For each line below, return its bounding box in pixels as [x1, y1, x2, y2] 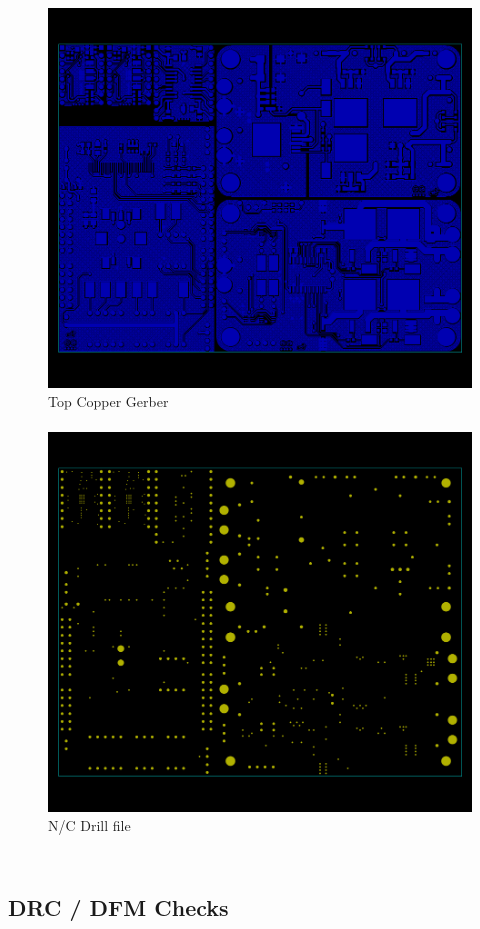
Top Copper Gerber [48, 391, 169, 412]
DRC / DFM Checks [8, 892, 229, 923]
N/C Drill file [48, 815, 131, 836]
